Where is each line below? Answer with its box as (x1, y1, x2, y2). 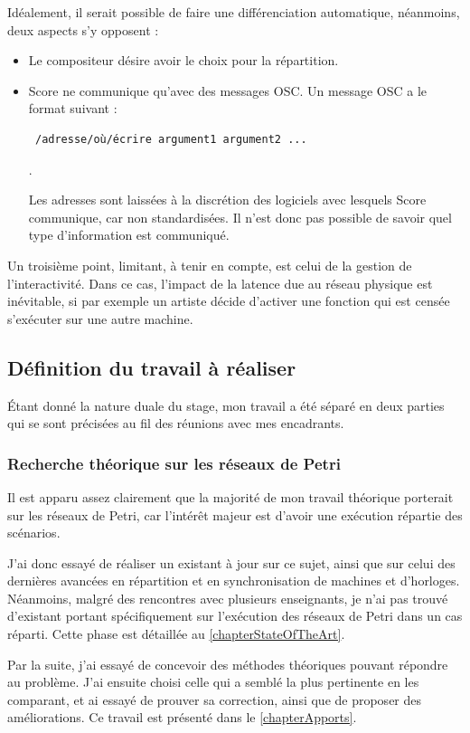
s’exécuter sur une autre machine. (7, 309, 193, 328)
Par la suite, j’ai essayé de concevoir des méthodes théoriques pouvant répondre (7, 654, 448, 673)
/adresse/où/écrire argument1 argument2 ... (34, 132, 307, 146)
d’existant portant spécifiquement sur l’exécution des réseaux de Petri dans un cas (7, 606, 463, 625)
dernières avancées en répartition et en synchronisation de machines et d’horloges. (7, 571, 460, 590)
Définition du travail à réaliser (7, 353, 296, 381)
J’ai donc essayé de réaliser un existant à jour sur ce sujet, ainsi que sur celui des (7, 553, 456, 572)
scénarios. (7, 523, 61, 542)
